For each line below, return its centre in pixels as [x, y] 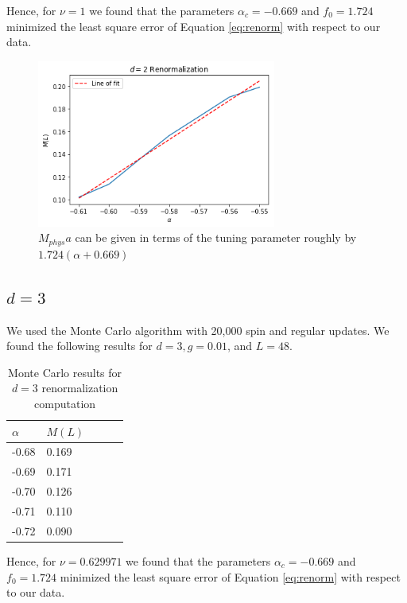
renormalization [80, 388]
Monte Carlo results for [65, 372]
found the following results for [79, 346]
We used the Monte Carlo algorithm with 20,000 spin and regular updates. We [198, 330]
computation [65, 404]
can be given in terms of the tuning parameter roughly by [216, 237]
